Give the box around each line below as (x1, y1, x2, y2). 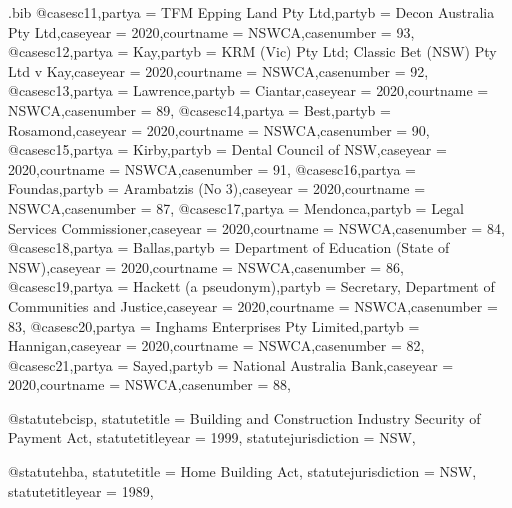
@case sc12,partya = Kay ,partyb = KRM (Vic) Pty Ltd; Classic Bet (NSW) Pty (8, 41, 497, 62)
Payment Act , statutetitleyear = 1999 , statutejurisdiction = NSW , (8, 427, 416, 448)
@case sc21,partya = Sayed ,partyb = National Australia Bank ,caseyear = (8, 354, 454, 375)
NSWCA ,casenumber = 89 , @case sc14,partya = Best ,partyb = (8, 99, 391, 120)
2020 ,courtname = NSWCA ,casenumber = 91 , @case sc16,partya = (8, 158, 416, 179)
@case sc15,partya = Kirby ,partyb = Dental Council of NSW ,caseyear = (8, 139, 447, 160)
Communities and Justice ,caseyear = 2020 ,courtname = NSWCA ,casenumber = (8, 295, 498, 316)
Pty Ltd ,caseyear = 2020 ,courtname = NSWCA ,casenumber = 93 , (8, 21, 415, 42)
